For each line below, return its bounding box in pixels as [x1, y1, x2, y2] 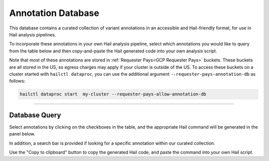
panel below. [9, 131, 36, 137]
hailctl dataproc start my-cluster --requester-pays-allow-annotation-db [19, 91, 207, 97]
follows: [9, 78, 25, 84]
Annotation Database [9, 7, 100, 18]
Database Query [9, 111, 61, 119]
